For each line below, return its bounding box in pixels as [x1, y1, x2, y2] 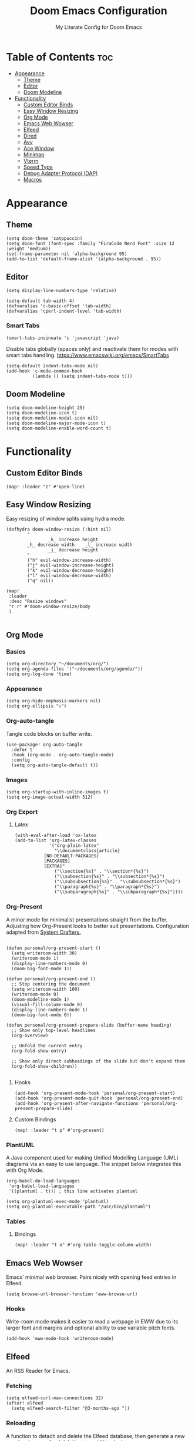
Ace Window [23, 145, 55, 152]
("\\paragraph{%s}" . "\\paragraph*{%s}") [54, 884, 160, 890]
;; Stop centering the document [11, 981, 91, 987]
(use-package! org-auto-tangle [6, 742, 83, 748]
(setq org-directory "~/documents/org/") [6, 661, 109, 667]
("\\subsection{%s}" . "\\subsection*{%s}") [54, 874, 165, 880]
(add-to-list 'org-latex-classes [14, 837, 97, 844]
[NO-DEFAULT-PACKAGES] [43, 853, 99, 859]
